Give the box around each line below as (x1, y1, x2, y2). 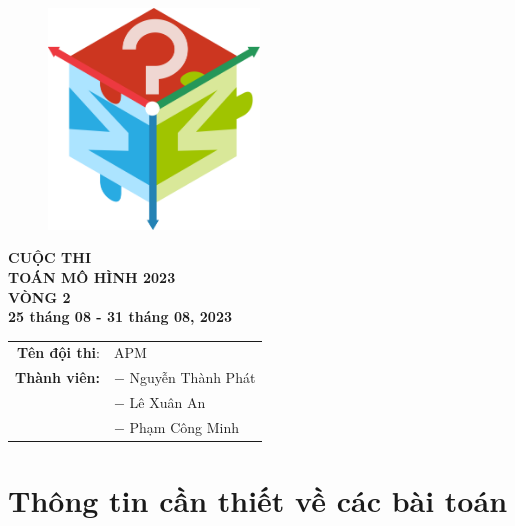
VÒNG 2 (8, 286, 71, 307)
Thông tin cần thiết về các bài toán (8, 480, 508, 521)
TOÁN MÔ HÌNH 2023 (8, 266, 176, 287)
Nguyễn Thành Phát (129, 367, 256, 388)
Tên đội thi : (17, 342, 100, 363)
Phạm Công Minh (129, 416, 240, 437)
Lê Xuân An (129, 392, 206, 413)
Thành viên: (15, 367, 100, 388)
